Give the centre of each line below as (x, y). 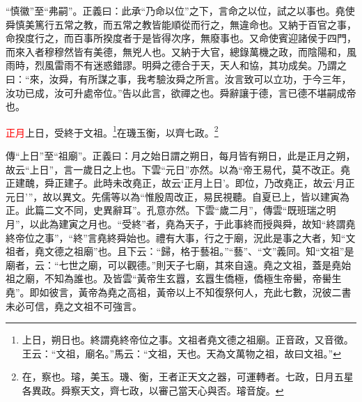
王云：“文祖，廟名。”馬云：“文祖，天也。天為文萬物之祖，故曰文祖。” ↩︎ (181, 353)
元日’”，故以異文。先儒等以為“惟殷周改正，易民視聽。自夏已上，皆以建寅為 (178, 196)
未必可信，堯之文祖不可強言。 (74, 306)
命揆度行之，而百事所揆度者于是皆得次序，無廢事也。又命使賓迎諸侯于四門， (181, 38)
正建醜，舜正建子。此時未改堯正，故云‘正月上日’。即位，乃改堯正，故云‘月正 (180, 183)
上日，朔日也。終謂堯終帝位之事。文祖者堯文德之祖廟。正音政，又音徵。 (188, 340)
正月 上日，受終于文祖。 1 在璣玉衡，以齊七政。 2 (112, 131)
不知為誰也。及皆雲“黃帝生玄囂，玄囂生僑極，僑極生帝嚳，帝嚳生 (193, 278)
